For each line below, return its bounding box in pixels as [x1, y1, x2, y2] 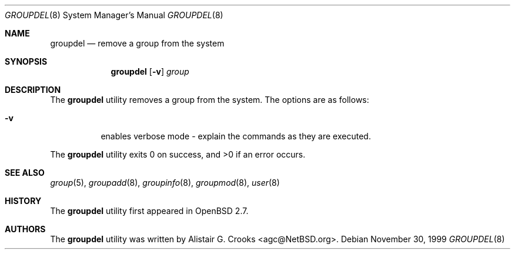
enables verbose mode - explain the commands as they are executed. [101, 131, 371, 141]
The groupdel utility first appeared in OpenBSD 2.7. [50, 206, 249, 216]
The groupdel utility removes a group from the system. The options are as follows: [50, 95, 369, 105]
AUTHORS [5, 224, 46, 234]
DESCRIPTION [5, 85, 61, 95]
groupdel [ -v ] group [111, 66, 189, 76]
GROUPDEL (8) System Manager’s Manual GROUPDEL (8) [5, 10, 223, 20]
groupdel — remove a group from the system [50, 38, 225, 48]
